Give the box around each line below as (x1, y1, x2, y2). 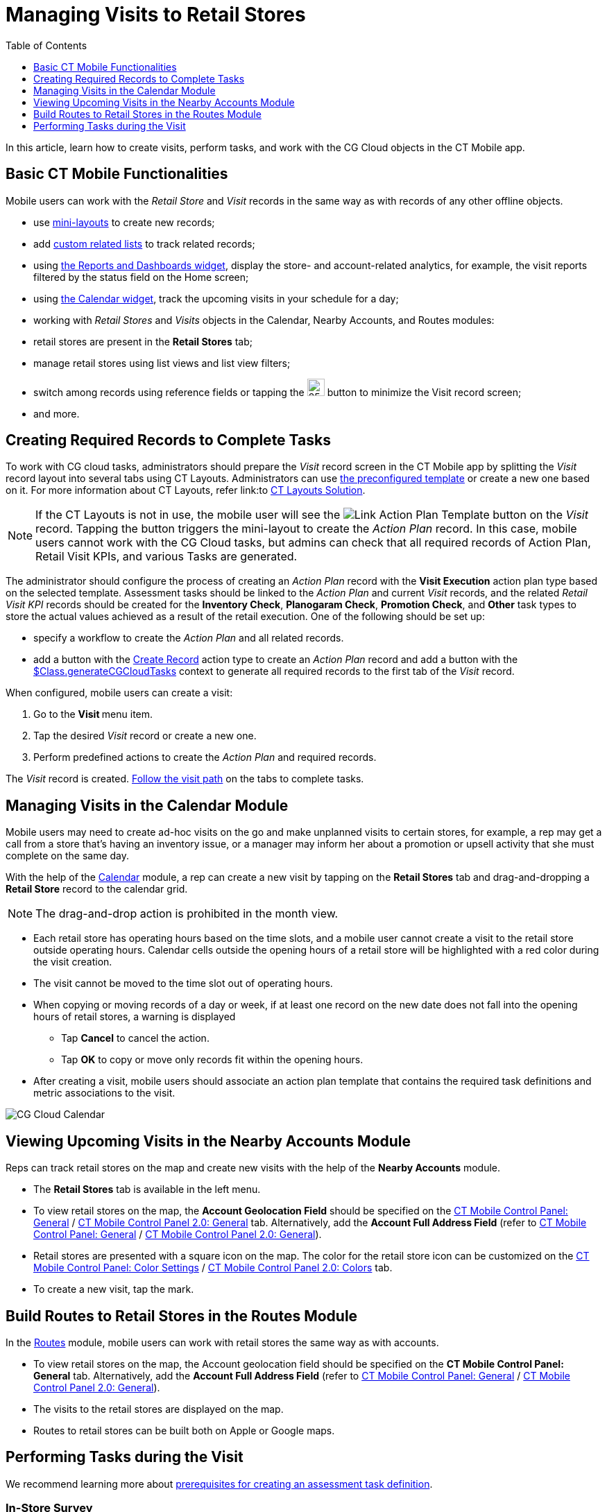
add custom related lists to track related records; (33, 237, 255, 250)
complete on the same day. (6, 850, 130, 862)
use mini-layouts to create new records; (33, 216, 215, 228)
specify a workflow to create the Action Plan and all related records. (33, 632, 344, 644)
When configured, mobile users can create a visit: (6, 687, 233, 699)
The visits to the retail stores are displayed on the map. (33, 1402, 284, 1415)
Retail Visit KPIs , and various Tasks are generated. (35, 549, 298, 564)
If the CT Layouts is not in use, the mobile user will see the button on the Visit (35, 508, 588, 522)
